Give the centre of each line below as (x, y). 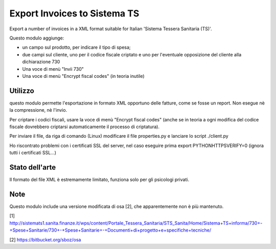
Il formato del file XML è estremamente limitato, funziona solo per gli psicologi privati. (99, 180)
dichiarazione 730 (41, 62)
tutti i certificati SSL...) (33, 153)
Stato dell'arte (33, 167)
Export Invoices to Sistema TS (74, 13)
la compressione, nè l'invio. (38, 110)
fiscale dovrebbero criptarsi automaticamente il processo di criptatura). (84, 127)
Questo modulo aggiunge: (37, 38)
